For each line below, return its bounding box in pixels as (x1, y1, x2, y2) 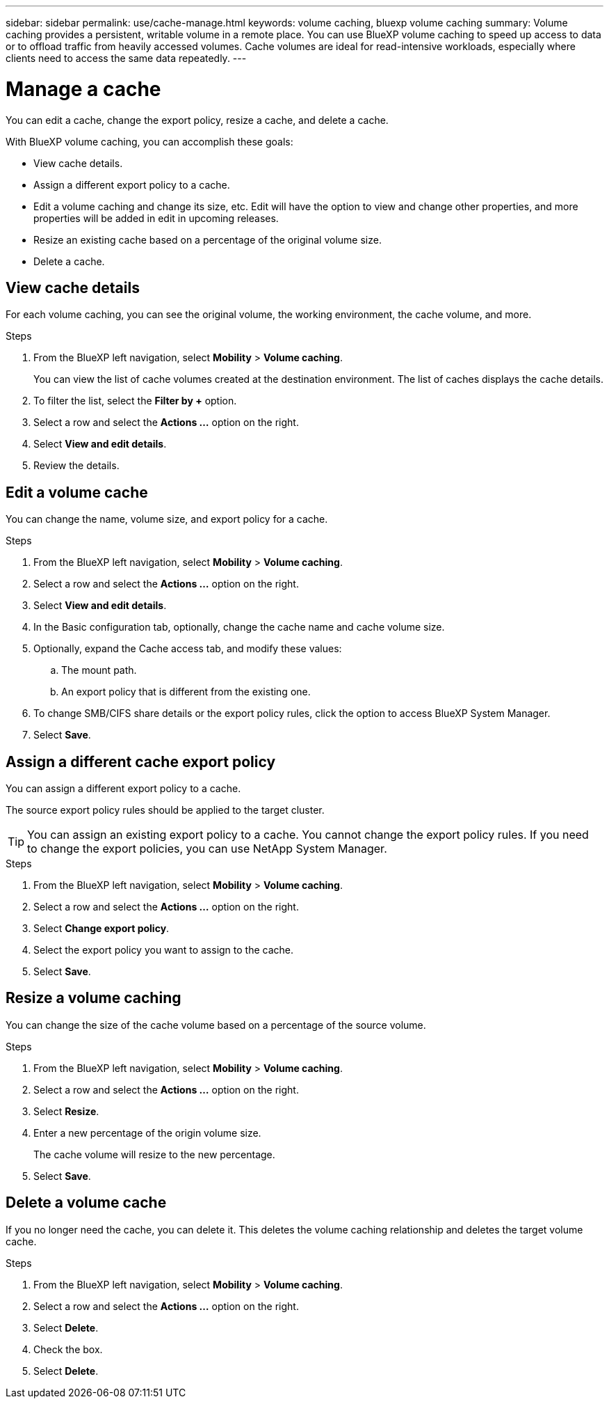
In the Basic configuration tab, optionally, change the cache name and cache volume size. (33, 621, 445, 633)
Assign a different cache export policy (6, 752, 276, 771)
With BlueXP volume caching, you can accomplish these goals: (6, 135, 293, 148)
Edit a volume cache (6, 483, 148, 501)
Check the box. (33, 1343, 103, 1355)
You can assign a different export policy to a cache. (6, 782, 241, 795)
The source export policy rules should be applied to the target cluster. (6, 804, 325, 817)
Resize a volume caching (6, 989, 181, 1007)
